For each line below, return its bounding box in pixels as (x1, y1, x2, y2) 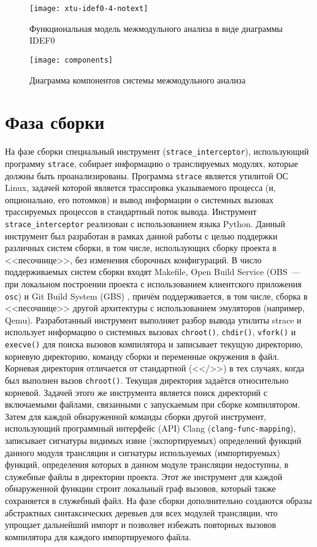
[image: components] (29, 55, 113, 64)
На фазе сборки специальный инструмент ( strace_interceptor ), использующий (5, 145, 309, 158)
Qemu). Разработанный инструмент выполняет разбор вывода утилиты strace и (5, 313, 302, 326)
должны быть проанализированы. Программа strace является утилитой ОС (5, 169, 289, 182)
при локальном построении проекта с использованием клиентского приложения (5, 277, 302, 290)
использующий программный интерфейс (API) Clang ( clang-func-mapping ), (5, 422, 296, 435)
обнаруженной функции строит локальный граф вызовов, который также (5, 482, 276, 495)
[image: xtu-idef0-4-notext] (29, 4, 148, 13)
